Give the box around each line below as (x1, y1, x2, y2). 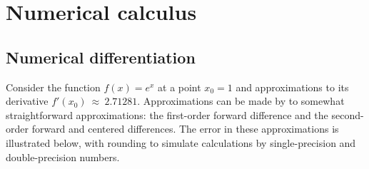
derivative (6, 93, 49, 108)
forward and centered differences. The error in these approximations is (31, 121, 339, 136)
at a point (158, 79, 201, 94)
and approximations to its (236, 79, 349, 94)
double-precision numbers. (6, 149, 120, 164)
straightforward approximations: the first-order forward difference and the (6, 107, 328, 122)
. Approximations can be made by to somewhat (137, 93, 345, 108)
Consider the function (6, 79, 101, 94)
